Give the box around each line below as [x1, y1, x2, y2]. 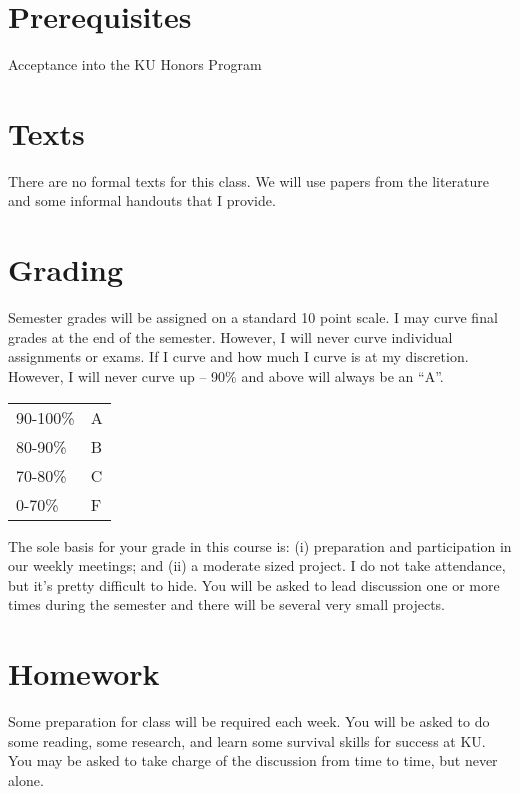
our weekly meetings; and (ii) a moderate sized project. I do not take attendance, [8, 555, 506, 576]
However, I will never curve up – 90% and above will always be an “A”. [8, 365, 444, 386]
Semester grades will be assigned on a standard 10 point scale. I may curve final [8, 307, 498, 328]
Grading [8, 249, 124, 290]
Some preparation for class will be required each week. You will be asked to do [8, 711, 490, 732]
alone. [8, 769, 44, 790]
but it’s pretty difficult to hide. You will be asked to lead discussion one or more [8, 574, 500, 595]
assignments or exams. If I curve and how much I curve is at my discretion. [8, 346, 469, 367]
